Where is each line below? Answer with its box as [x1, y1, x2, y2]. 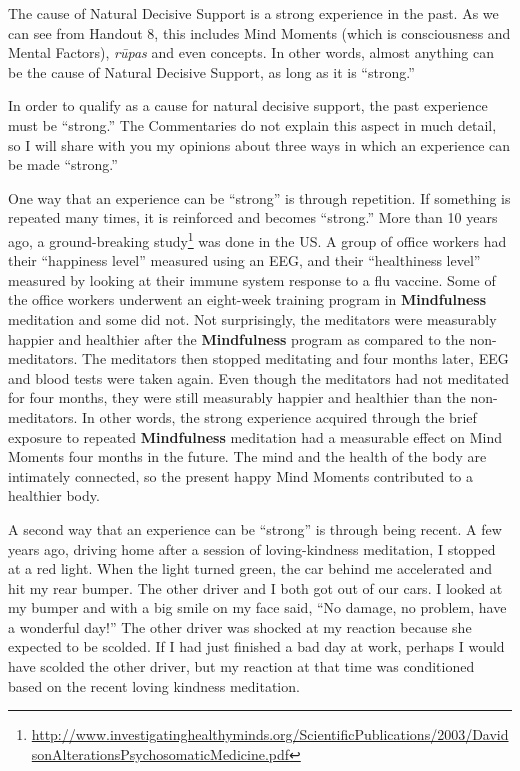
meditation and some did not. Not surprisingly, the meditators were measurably [8, 308, 497, 329]
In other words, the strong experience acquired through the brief [82, 406, 477, 427]
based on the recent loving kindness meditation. [8, 675, 300, 696]
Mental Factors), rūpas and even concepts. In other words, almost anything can [8, 42, 495, 63]
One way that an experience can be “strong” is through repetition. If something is [8, 187, 511, 208]
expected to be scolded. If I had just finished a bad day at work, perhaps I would [8, 636, 505, 657]
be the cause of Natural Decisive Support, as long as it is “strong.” [8, 61, 415, 82]
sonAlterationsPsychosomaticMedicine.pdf [31, 743, 290, 764]
